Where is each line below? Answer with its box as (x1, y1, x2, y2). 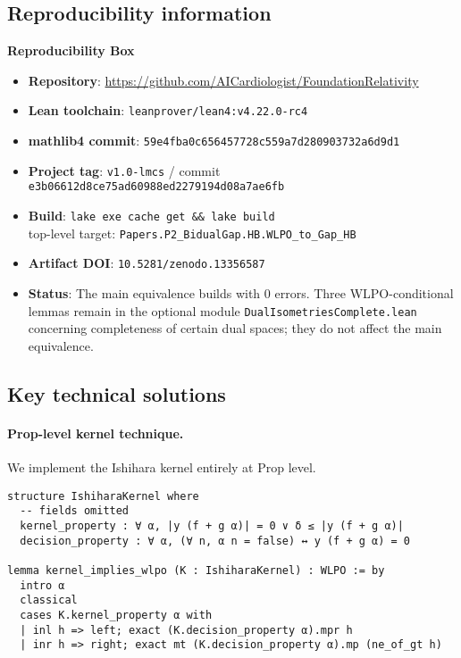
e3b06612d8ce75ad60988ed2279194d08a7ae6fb (28, 180, 285, 194)
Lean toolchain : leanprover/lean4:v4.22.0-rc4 (28, 101, 308, 120)
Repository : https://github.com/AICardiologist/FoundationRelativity (28, 71, 419, 89)
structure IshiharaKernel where (7, 489, 199, 503)
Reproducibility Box (7, 41, 135, 60)
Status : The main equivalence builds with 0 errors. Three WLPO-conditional (28, 283, 454, 302)
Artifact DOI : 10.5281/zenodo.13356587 (28, 254, 265, 272)
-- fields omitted (20, 504, 130, 518)
